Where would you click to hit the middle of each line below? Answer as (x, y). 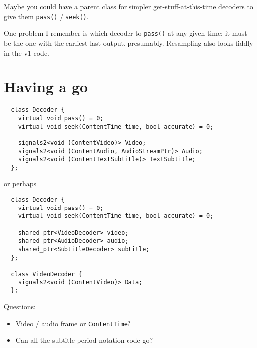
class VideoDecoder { (47, 274)
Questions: (20, 306)
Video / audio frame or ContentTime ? (73, 323)
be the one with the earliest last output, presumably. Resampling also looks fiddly (128, 42)
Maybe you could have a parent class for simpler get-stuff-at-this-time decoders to (128, 6)
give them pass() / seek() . (46, 16)
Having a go (46, 87)
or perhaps (20, 183)
